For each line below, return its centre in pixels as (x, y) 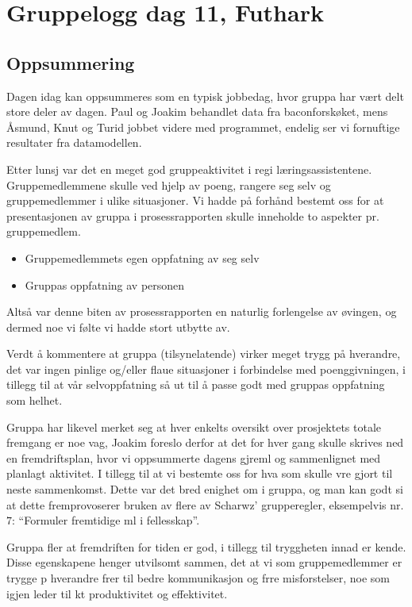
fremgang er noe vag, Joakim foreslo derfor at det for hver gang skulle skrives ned (205, 442)
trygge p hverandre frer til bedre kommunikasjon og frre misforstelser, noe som (198, 578)
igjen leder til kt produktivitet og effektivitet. (117, 593)
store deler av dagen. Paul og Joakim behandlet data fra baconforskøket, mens (197, 111)
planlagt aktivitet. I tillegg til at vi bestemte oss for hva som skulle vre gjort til (200, 473)
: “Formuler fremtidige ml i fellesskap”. (106, 520)
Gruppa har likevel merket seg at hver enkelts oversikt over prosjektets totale (194, 426)
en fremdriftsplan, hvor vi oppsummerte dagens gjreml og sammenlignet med (194, 457)
